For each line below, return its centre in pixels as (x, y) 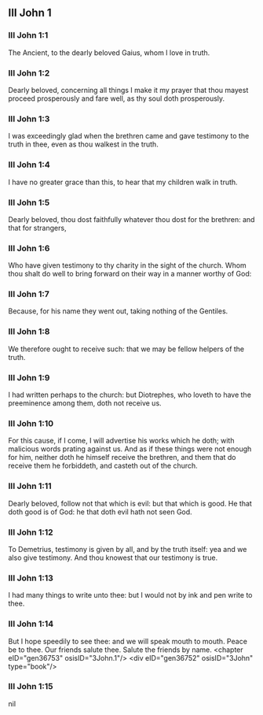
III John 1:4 (29, 165)
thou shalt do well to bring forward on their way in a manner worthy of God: (130, 274)
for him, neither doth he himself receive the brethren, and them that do (122, 458)
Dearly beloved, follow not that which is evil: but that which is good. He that (130, 503)
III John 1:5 (29, 202)
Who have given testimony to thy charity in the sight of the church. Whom (128, 265)
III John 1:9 (29, 377)
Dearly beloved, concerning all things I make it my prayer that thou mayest (128, 90)
